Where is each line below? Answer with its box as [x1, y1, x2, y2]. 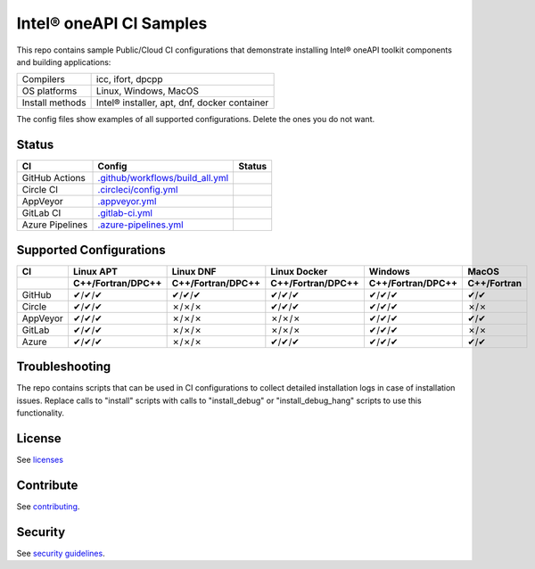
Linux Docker [270, 265, 328, 277]
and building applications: [16, 56, 111, 67]
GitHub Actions [21, 172, 86, 185]
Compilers [21, 73, 66, 86]
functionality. [16, 408, 65, 418]
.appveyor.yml [97, 195, 157, 208]
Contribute [16, 477, 78, 492]
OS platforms [21, 85, 78, 97]
